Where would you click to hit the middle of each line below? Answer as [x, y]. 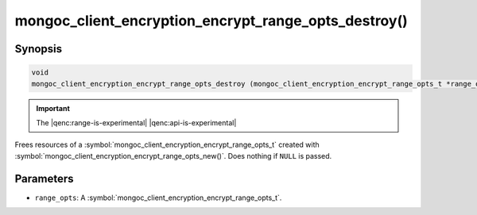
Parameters [44, 179]
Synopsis [39, 49]
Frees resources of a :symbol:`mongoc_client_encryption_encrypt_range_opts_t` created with [167, 145]
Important [53, 108]
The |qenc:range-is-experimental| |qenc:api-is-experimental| [136, 122]
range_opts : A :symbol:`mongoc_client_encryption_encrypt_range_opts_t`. [158, 198]
